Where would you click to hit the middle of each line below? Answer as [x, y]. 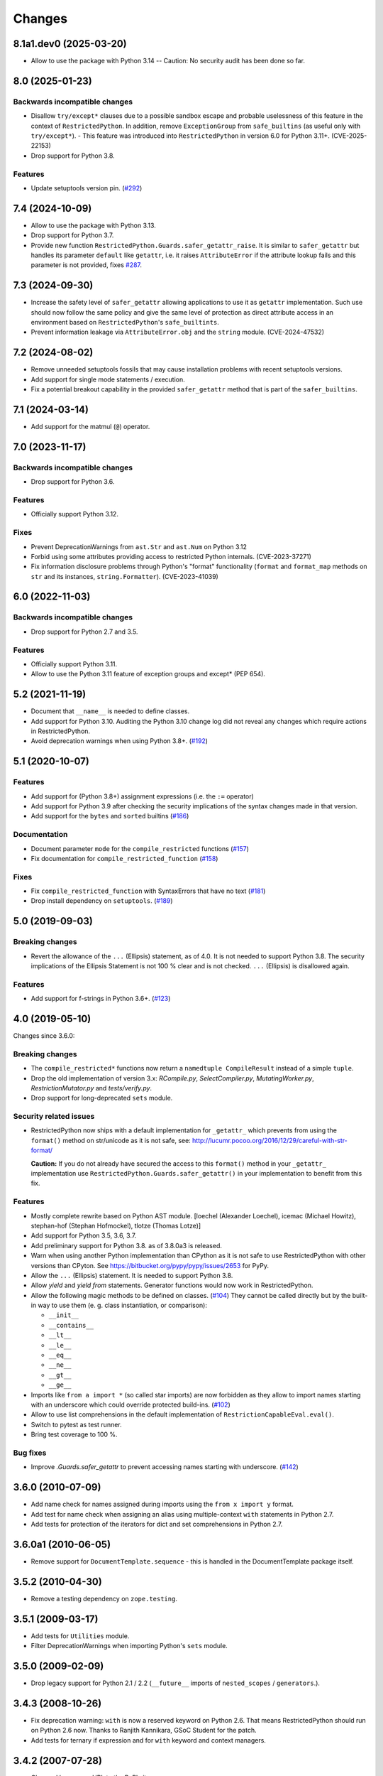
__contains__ [71, 1325]
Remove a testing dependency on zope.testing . [104, 1598]
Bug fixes [30, 1453]
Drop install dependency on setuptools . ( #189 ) [102, 901]
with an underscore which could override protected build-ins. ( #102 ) [131, 1404]
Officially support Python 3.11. [74, 664]
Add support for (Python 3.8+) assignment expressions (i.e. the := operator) [143, 796]
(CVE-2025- [349, 136]
